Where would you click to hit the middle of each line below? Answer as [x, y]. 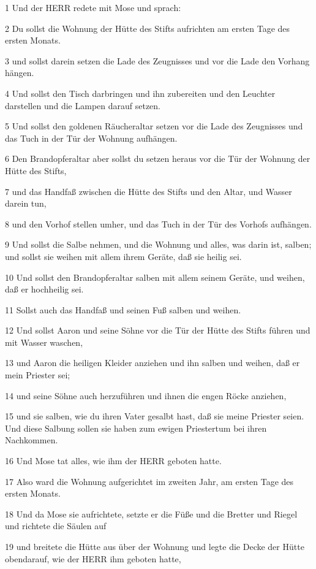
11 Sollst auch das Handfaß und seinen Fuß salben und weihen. [123, 309]
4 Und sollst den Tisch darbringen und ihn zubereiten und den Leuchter [140, 93]
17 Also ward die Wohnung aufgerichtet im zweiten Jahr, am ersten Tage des [149, 481]
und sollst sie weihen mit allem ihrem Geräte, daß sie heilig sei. [123, 256]
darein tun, [26, 203]
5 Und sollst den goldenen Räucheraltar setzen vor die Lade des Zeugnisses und [154, 126]
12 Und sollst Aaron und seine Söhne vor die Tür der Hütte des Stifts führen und [158, 330]
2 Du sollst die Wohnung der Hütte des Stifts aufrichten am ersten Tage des [148, 28]
